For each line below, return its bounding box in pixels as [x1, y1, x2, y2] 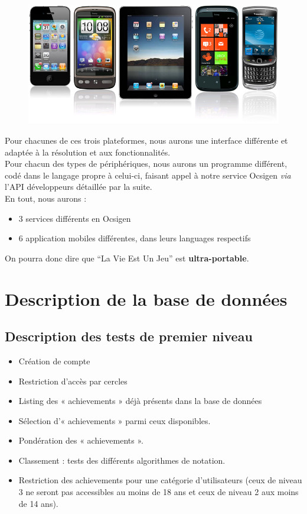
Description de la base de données [5, 286, 288, 311]
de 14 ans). [18, 497, 58, 509]
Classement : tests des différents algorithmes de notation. [18, 454, 226, 466]
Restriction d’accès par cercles [18, 374, 128, 387]
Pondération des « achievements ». [18, 434, 143, 447]
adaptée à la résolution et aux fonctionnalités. [5, 146, 171, 158]
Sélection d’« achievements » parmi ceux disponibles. [18, 414, 211, 426]
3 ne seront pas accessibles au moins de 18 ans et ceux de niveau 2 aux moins [18, 486, 299, 498]
